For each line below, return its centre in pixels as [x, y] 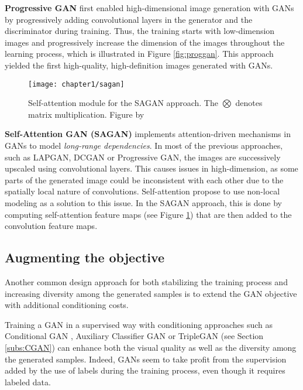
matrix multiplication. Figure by [86, 114]
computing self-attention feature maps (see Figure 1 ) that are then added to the [148, 214]
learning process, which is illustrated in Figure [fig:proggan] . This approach [139, 54]
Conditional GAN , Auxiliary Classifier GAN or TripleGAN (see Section [134, 336]
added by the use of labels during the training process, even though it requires [145, 370]
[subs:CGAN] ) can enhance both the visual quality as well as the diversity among [151, 347]
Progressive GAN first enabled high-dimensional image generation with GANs [149, 8]
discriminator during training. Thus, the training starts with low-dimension [140, 31]
